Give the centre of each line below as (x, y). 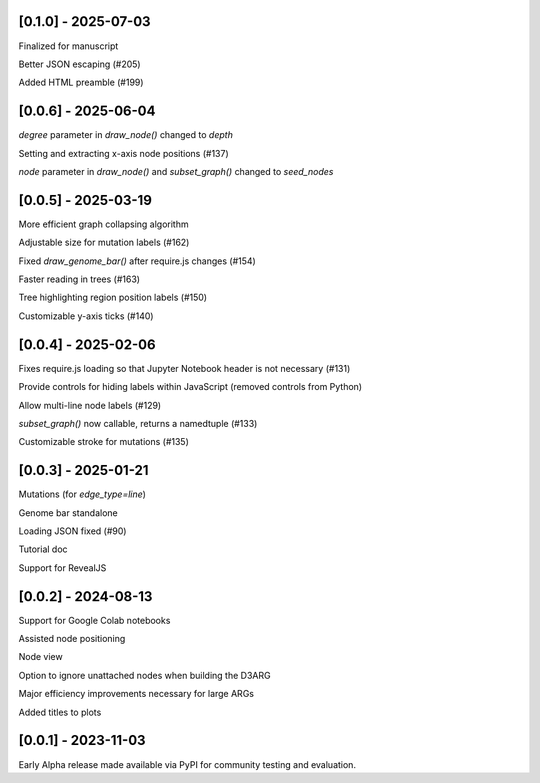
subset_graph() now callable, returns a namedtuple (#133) (138, 423)
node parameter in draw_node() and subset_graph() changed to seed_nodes (176, 171)
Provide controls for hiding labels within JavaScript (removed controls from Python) (190, 387)
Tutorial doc (43, 549)
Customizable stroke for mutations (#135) (104, 442)
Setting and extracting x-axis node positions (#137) (123, 153)
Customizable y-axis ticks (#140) (86, 316)
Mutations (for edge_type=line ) (82, 494)
